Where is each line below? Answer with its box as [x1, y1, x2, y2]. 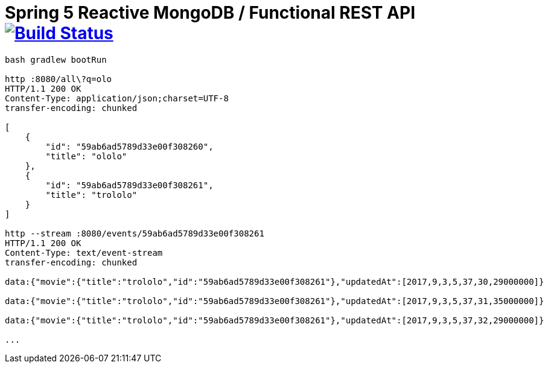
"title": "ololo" [45, 151, 127, 161]
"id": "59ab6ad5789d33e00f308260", [45, 141, 214, 151]
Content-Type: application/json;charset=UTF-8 [5, 93, 229, 103]
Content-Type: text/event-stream [5, 247, 163, 258]
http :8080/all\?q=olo [5, 74, 112, 84]
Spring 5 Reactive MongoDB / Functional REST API [5, 2, 415, 23]
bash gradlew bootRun [5, 54, 107, 65]
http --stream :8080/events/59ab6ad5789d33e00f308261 [5, 228, 264, 238]
